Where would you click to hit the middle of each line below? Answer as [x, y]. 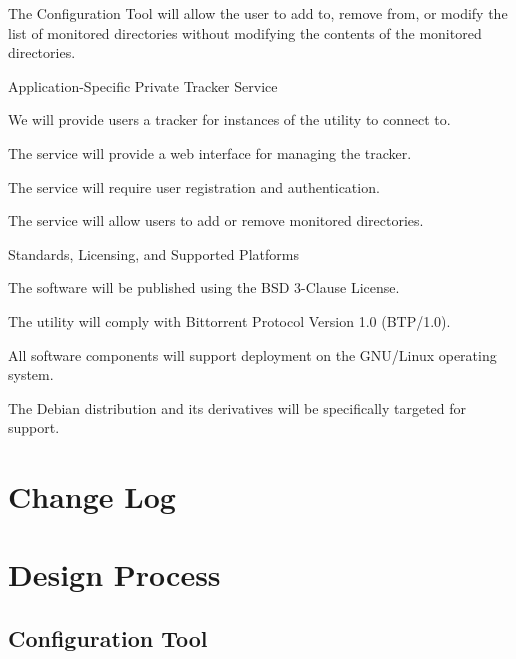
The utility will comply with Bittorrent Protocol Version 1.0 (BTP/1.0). [229, 320]
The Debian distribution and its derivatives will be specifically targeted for [237, 407]
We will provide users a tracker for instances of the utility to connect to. [229, 119]
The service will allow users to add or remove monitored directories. [216, 220]
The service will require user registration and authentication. [194, 186]
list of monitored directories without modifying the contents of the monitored [245, 32]
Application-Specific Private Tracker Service [143, 85]
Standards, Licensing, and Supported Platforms [153, 253]
